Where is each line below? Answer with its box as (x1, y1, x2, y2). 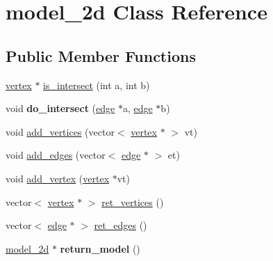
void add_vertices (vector (6, 124, 115, 139)
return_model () (60, 241, 140, 255)
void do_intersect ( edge (6, 101, 115, 116)
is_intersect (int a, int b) (43, 77, 150, 92)
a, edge (122, 101, 153, 116)
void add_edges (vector (6, 148, 106, 162)
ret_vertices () (101, 194, 164, 209)
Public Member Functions (6, 45, 196, 66)
